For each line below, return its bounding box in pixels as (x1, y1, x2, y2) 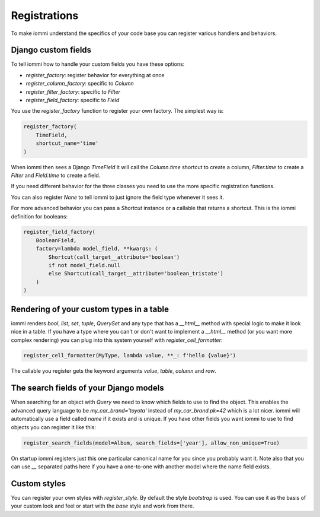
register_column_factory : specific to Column (25, 80, 134, 87)
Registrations (11, 9, 79, 22)
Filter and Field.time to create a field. (11, 172, 101, 179)
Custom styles (11, 478, 66, 489)
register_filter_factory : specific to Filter (25, 88, 121, 95)
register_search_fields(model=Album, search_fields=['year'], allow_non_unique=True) (23, 439, 280, 446)
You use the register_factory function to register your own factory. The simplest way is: (11, 107, 224, 115)
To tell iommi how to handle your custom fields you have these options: (11, 61, 185, 68)
